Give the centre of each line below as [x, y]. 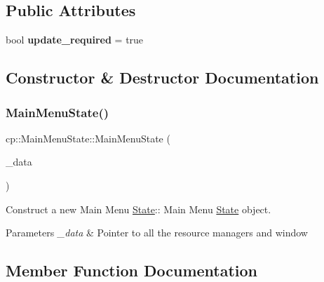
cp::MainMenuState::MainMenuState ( [88, 138]
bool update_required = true [75, 40]
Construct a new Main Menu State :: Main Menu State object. [139, 209]
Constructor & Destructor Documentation [162, 78]
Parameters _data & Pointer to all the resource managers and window [157, 233]
